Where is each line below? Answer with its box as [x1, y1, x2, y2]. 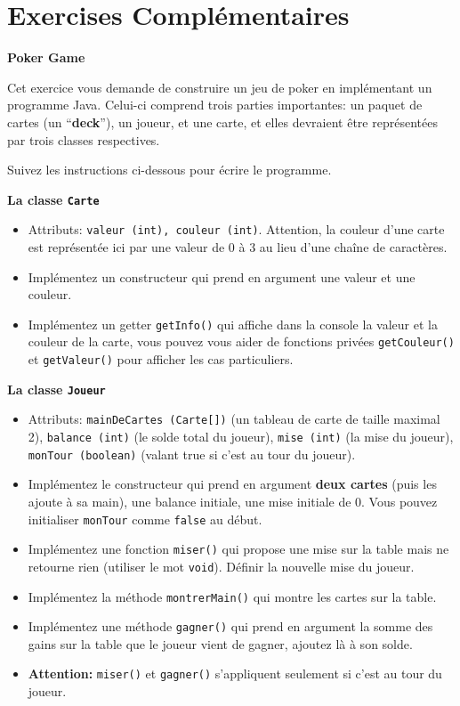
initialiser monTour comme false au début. [28, 509, 262, 528]
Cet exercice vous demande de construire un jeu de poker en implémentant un [7, 77, 432, 96]
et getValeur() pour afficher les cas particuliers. [28, 350, 294, 369]
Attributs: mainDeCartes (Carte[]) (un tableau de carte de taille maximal [28, 410, 440, 428]
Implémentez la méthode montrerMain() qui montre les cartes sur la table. [28, 587, 437, 605]
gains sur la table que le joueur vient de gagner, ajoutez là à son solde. [28, 634, 413, 653]
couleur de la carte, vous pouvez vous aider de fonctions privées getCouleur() [28, 332, 455, 351]
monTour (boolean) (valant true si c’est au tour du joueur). [28, 444, 356, 463]
